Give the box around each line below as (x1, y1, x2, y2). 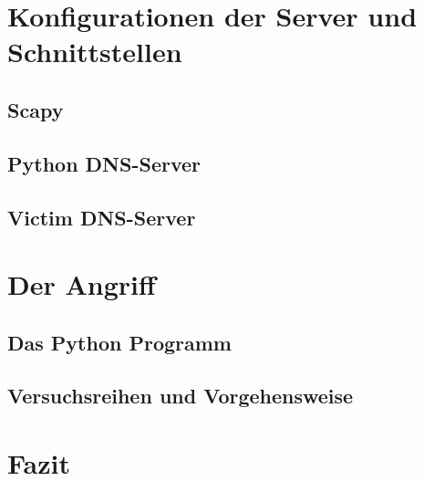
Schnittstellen (7, 33, 182, 70)
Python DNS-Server (7, 149, 202, 177)
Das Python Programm (7, 328, 232, 356)
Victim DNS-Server (7, 203, 196, 231)
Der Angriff (7, 266, 156, 303)
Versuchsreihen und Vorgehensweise (7, 382, 354, 410)
